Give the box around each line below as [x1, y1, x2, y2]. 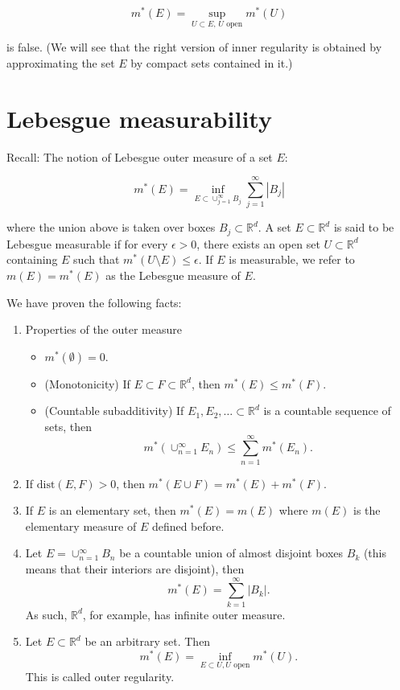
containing [6, 251, 58, 268]
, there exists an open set [196, 235, 320, 252]
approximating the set [6, 54, 115, 71]
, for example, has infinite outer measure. [82, 606, 286, 622]
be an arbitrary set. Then [85, 633, 211, 650]
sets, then [44, 417, 93, 434]
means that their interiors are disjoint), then [25, 561, 245, 577]
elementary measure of [25, 517, 137, 534]
